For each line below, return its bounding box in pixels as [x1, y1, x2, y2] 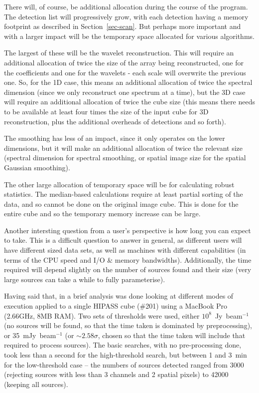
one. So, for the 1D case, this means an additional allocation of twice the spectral [4, 77, 253, 87]
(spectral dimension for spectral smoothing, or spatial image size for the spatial [4, 152, 246, 163]
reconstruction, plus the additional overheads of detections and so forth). [4, 116, 226, 126]
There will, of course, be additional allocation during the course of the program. [4, 1, 248, 11]
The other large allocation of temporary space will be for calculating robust [4, 179, 235, 189]
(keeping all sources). [4, 379, 68, 389]
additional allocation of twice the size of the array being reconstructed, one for [4, 57, 244, 67]
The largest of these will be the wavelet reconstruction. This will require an [4, 47, 234, 58]
